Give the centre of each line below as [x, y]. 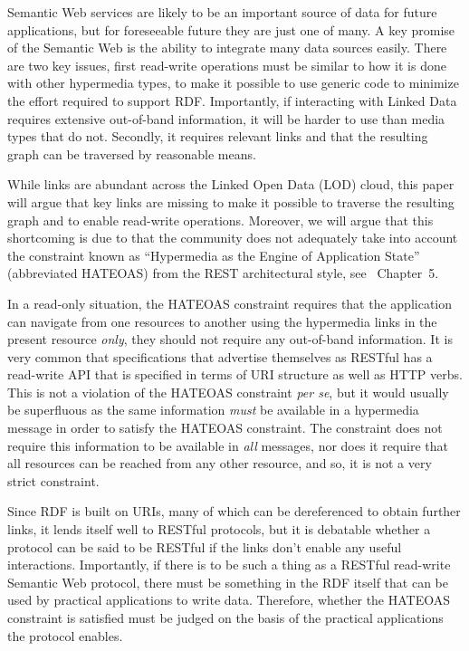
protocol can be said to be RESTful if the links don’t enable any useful [205, 546]
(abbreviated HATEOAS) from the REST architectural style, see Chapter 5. [223, 273]
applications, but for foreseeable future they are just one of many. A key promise [231, 29]
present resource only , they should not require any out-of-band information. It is [230, 339]
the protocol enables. [65, 635]
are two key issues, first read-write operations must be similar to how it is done [227, 65]
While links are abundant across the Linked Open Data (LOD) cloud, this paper [231, 184]
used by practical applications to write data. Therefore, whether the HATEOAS [229, 600]
